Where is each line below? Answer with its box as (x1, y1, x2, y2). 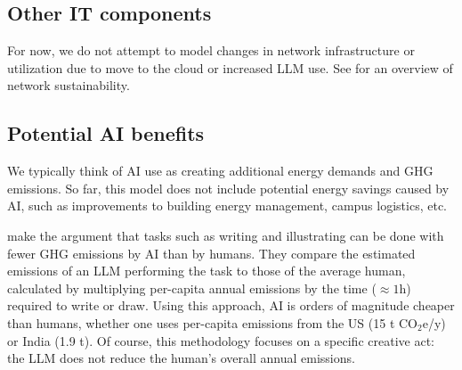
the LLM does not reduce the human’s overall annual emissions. (7, 349, 355, 367)
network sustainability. (7, 76, 130, 95)
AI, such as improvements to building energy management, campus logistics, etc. (7, 196, 447, 215)
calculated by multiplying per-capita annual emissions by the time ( (7, 278, 377, 297)
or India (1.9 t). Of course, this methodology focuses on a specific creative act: (7, 331, 434, 349)
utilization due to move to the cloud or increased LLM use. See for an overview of (7, 58, 453, 77)
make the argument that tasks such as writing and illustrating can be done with (7, 226, 444, 244)
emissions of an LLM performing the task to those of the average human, (7, 261, 406, 280)
